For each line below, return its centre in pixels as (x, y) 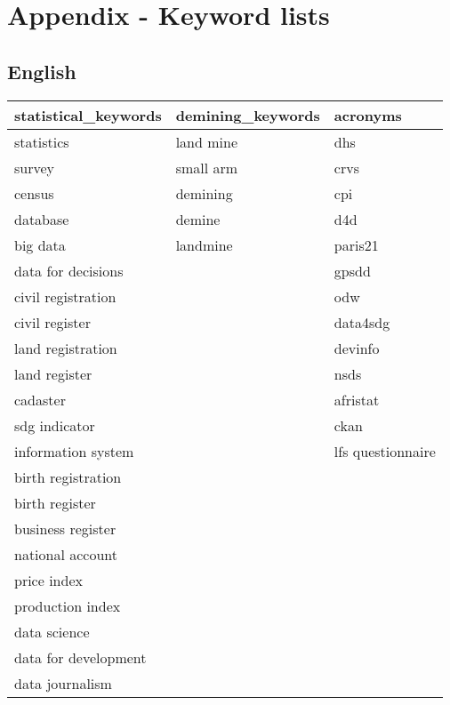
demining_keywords (248, 115)
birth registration (68, 477)
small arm (207, 167)
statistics (42, 141)
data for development (80, 657)
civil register (52, 322)
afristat (357, 399)
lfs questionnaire (385, 451)
